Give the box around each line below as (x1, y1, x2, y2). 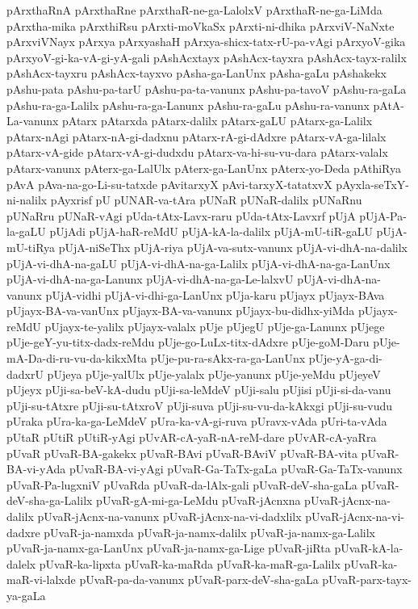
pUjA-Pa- (359, 207, 407, 224)
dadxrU (6, 365, 44, 382)
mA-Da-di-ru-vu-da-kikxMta (6, 350, 148, 367)
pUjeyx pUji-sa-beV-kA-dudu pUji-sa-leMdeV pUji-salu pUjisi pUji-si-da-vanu (6, 381, 391, 398)
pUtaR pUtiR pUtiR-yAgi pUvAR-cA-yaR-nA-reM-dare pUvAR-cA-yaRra (6, 429, 377, 446)
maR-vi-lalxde (6, 571, 76, 588)
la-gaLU (6, 223, 46, 240)
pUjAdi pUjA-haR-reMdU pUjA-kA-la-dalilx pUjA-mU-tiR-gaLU (49, 223, 373, 240)
